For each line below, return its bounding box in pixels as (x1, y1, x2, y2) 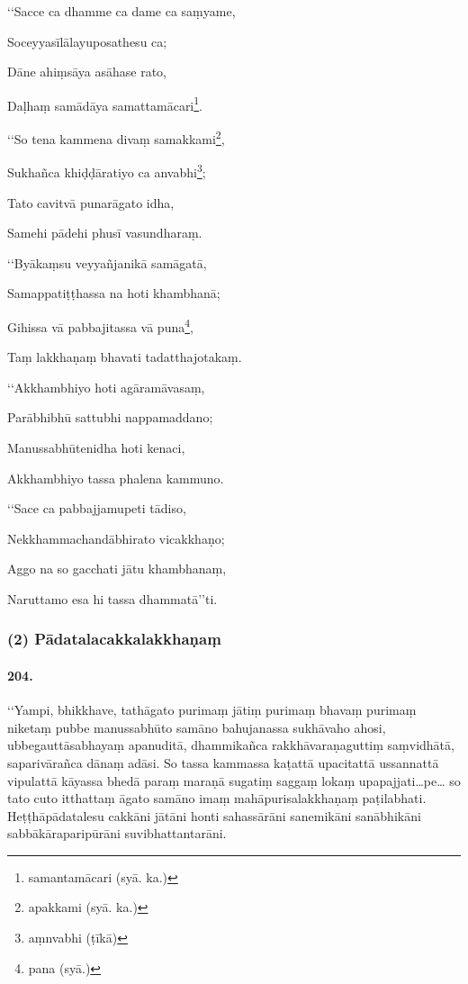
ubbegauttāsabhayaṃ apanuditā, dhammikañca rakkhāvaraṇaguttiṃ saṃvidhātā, (7, 736, 454, 754)
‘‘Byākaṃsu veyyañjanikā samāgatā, (7, 253, 207, 272)
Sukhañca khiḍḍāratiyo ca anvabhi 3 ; (7, 160, 206, 181)
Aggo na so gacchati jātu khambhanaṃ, (7, 559, 227, 578)
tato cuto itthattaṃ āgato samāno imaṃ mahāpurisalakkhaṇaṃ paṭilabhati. (7, 789, 427, 808)
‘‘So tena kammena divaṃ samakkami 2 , (7, 127, 225, 148)
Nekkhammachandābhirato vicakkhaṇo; (7, 528, 225, 547)
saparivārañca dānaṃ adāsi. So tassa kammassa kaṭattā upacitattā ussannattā (7, 753, 439, 772)
